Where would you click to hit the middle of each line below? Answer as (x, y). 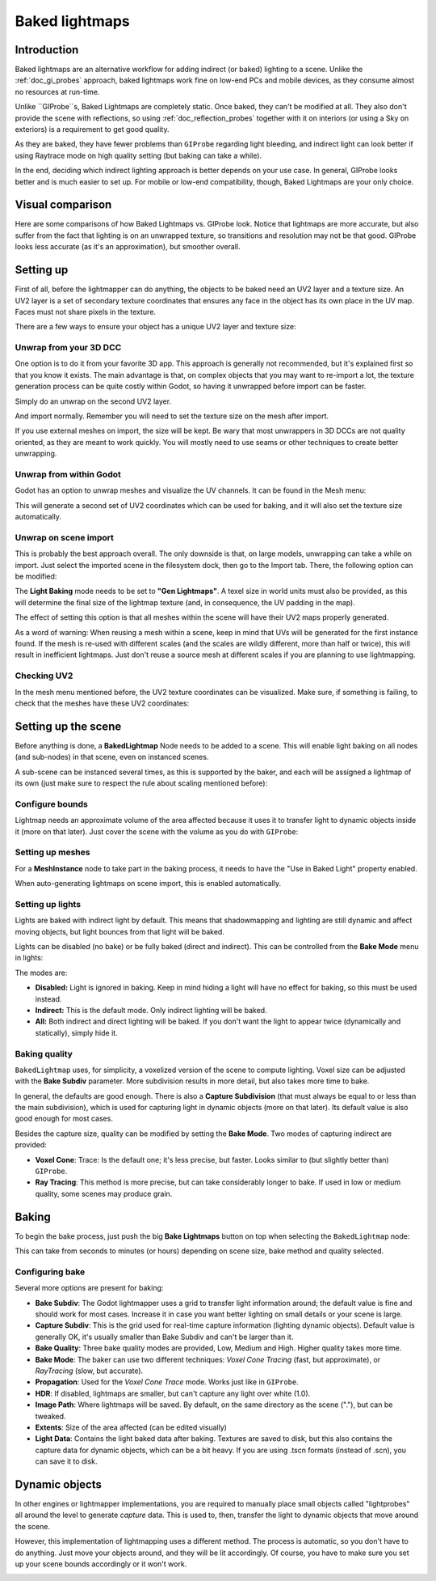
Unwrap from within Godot (68, 474)
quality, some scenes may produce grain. (104, 1193)
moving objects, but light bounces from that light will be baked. (120, 931)
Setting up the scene (68, 726)
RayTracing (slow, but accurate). (89, 1371)
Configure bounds (51, 803)
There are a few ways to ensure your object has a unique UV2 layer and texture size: (155, 327)
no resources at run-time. (57, 91)
